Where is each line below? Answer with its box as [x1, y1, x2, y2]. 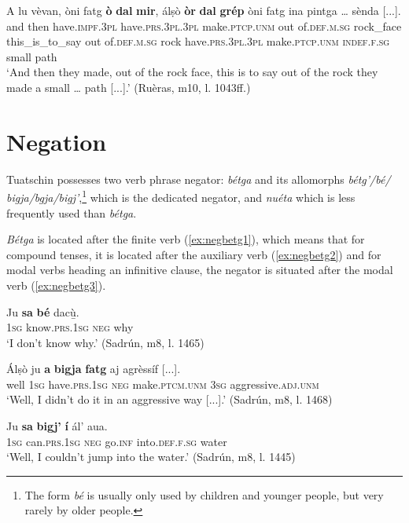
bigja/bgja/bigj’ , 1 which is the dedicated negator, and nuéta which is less [6, 187, 356, 205]
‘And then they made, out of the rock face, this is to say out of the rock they [6, 64, 378, 80]
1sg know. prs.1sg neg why [6, 319, 134, 335]
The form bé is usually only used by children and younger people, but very [24, 486, 384, 503]
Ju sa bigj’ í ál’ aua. [6, 418, 108, 434]
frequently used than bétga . [6, 204, 137, 221]
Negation [6, 125, 107, 157]
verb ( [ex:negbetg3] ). [6, 276, 106, 293]
